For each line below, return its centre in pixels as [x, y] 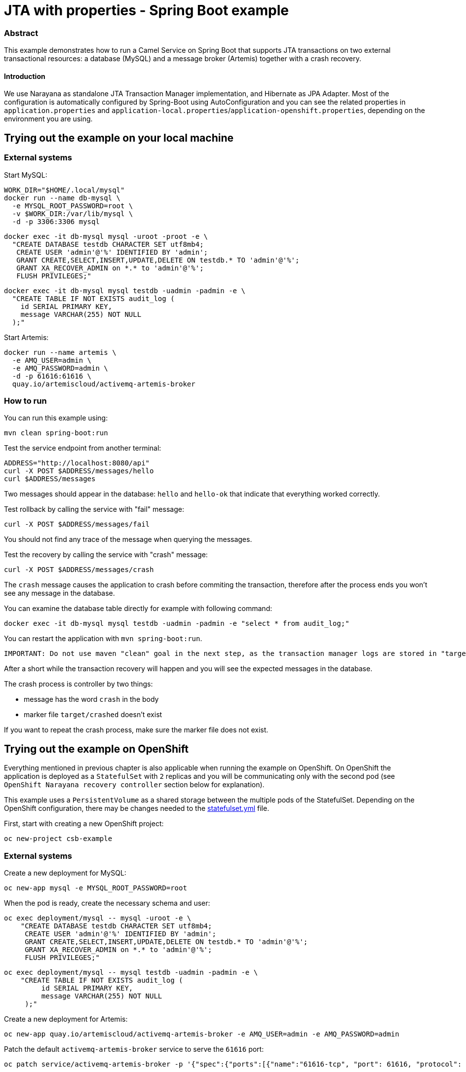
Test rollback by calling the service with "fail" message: [94, 509]
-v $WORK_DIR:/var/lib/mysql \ [73, 213]
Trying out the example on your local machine [119, 138]
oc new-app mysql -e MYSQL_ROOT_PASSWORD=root [96, 888]
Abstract [21, 33]
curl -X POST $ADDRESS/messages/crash [79, 570]
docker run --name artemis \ [60, 352]
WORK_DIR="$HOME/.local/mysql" [64, 190]
